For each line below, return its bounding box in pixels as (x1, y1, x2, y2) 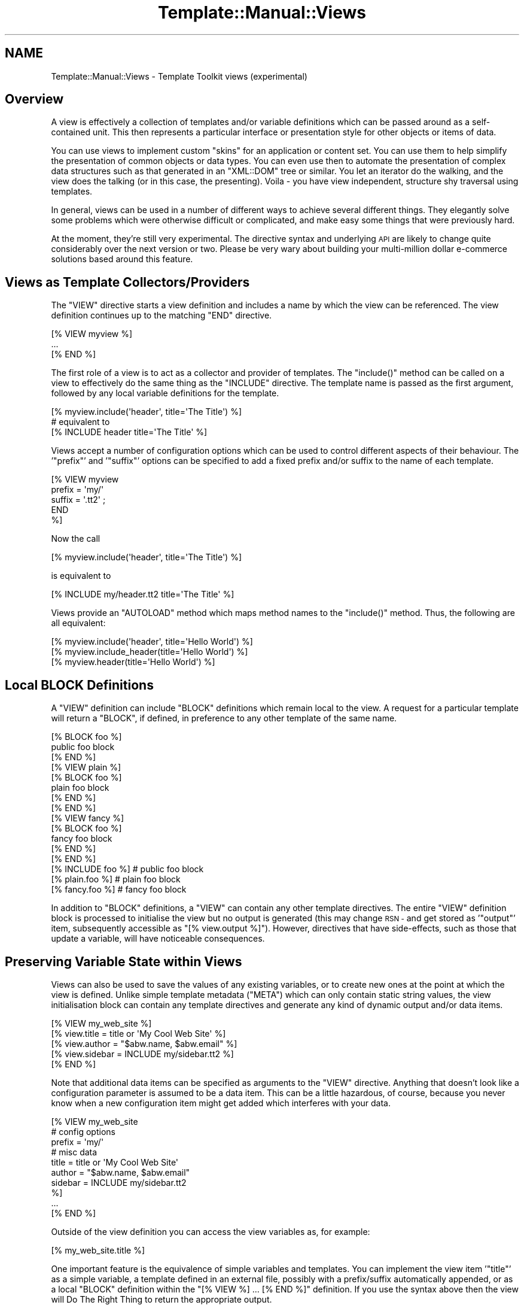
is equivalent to (51, 570, 111, 581)
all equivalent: (51, 618, 106, 629)
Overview (5, 92, 64, 107)
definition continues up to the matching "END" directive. (51, 310, 272, 321)
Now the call (51, 533, 100, 544)
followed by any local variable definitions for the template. (51, 388, 279, 399)
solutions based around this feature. (51, 254, 193, 265)
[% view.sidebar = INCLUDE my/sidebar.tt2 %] (51, 1048, 234, 1059)
